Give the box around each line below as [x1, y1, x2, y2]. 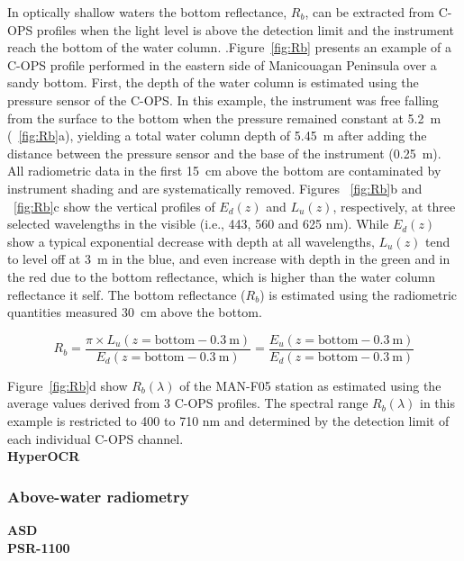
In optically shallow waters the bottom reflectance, [7, 3, 287, 21]
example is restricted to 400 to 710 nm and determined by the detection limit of [7, 411, 450, 430]
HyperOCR [7, 447, 80, 466]
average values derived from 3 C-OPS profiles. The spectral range [7, 394, 368, 412]
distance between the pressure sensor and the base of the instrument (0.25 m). [7, 143, 441, 162]
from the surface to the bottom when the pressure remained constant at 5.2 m [7, 108, 441, 127]
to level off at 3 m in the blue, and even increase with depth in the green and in [7, 249, 450, 268]
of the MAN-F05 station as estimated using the [179, 376, 441, 394]
